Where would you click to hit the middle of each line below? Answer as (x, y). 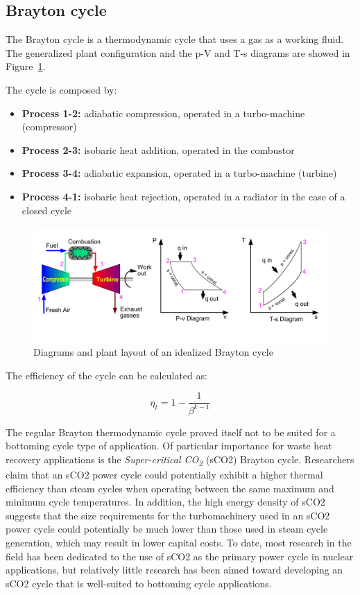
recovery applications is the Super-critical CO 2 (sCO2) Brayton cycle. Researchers (180, 460)
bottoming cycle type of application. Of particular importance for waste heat (169, 446)
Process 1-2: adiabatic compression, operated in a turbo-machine (163, 113)
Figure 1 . (26, 66)
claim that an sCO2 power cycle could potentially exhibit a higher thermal (164, 475)
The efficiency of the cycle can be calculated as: (106, 375)
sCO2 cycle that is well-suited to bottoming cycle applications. (139, 583)
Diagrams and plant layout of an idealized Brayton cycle (153, 352)
